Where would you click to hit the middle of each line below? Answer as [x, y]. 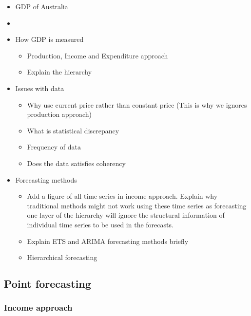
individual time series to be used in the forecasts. [100, 224]
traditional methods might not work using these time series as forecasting [137, 205]
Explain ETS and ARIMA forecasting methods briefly [108, 241]
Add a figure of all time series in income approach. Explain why [122, 196]
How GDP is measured [49, 39]
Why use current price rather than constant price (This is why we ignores [137, 104]
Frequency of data [54, 147]
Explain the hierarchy [59, 72]
